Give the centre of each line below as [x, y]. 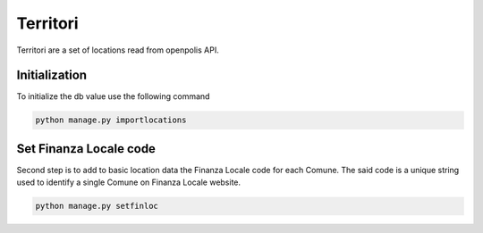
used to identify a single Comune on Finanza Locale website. [129, 182]
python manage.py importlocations [111, 120]
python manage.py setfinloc [97, 206]
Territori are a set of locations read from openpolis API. [118, 50]
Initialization [52, 75]
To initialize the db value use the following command [113, 96]
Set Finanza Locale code [86, 149]
